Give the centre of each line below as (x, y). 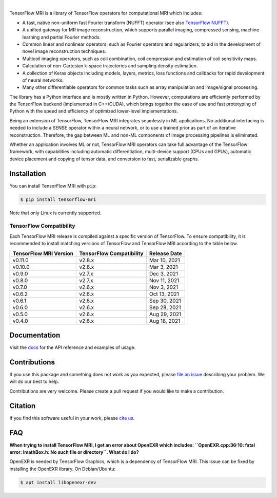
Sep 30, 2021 (165, 301)
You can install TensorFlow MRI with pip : (53, 186)
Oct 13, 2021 (164, 294)
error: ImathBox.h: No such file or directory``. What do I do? (74, 452)
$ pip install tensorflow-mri (58, 199)
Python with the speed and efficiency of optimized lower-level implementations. (94, 111)
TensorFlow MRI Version (43, 253)
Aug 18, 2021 (165, 321)
